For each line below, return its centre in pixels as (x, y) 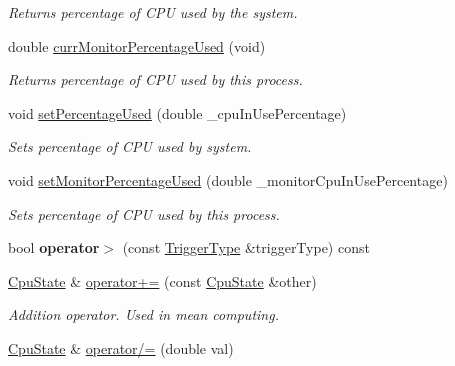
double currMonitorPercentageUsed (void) (137, 45)
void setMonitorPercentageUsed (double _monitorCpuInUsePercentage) (228, 179)
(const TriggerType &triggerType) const (246, 247)
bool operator (54, 247)
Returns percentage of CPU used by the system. (153, 12)
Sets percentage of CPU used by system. (130, 146)
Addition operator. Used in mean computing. (143, 314)
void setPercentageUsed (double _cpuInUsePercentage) (177, 112)
